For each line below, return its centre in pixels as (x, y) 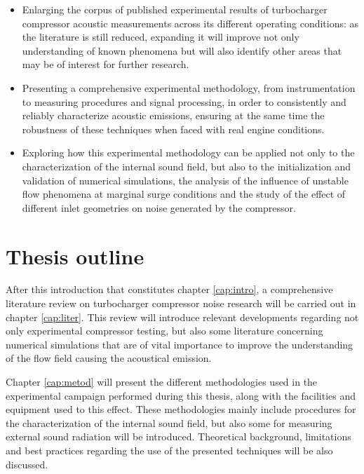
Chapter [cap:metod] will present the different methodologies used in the (162, 381)
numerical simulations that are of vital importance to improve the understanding (180, 344)
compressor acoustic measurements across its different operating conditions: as (190, 23)
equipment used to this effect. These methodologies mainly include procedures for (181, 409)
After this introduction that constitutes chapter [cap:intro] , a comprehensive (169, 289)
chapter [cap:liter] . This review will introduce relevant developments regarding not (182, 317)
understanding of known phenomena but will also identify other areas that (182, 50)
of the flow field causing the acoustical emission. (109, 358)
